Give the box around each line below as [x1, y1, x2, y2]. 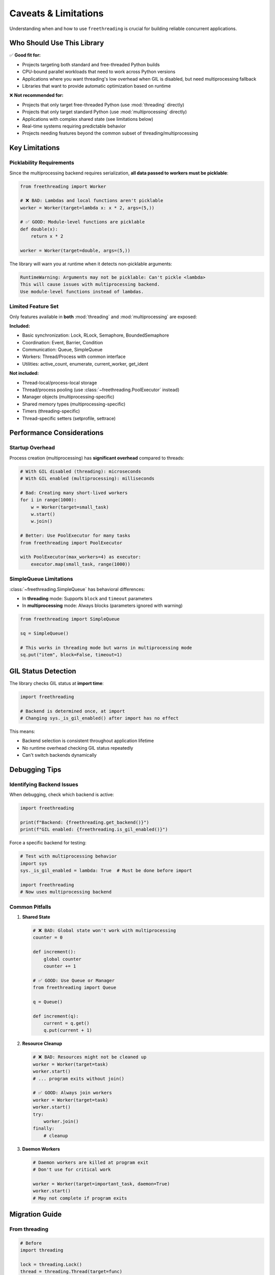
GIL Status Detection [9, 667, 76, 675]
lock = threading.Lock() [20, 1262, 82, 1267]
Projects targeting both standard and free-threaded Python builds [22, 61, 160, 67]
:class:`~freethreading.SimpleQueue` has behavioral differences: [9, 586, 145, 592]
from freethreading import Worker [20, 184, 106, 189]
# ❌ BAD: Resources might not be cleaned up [33, 1054, 147, 1060]
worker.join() [43, 1118, 79, 1124]
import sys [20, 860, 47, 866]
